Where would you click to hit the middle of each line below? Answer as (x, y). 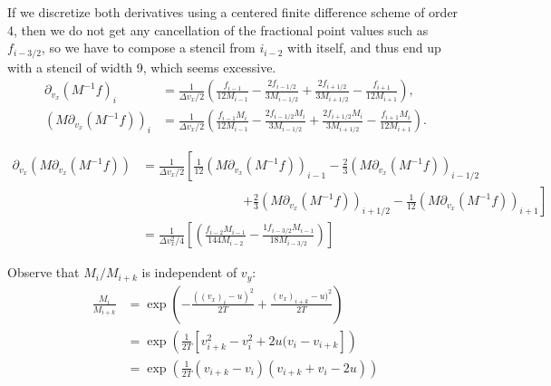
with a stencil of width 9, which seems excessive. (142, 67)
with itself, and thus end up (364, 48)
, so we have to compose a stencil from (148, 48)
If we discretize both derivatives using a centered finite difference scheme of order (233, 12)
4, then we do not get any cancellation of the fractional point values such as (218, 29)
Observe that (43, 272)
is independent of (189, 272)
